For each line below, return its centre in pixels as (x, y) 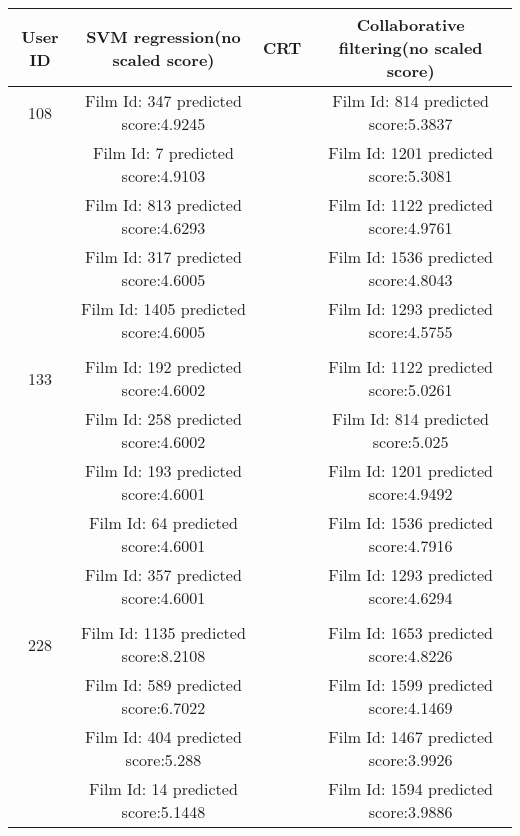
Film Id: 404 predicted (163, 736)
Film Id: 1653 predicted (411, 632)
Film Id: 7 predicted (163, 152)
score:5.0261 (410, 389)
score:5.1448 (163, 811)
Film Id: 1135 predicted (163, 632)
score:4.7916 (410, 545)
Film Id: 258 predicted (163, 418)
